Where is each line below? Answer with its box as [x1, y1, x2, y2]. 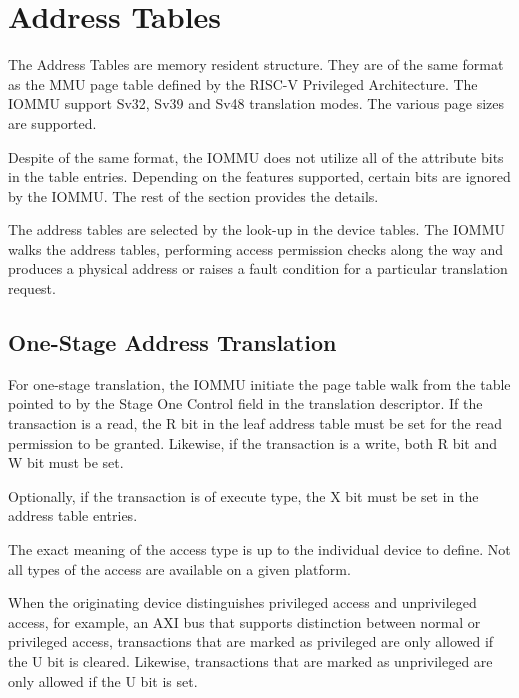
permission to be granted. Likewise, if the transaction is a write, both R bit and [8, 432, 497, 453]
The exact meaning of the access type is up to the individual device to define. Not [8, 539, 511, 560]
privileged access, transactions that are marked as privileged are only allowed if [8, 631, 494, 652]
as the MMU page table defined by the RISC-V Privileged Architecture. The [8, 73, 478, 94]
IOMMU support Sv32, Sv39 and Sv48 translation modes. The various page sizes [8, 93, 505, 114]
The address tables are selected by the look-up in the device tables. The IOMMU [8, 219, 506, 240]
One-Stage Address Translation [8, 327, 337, 358]
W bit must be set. [8, 452, 124, 473]
